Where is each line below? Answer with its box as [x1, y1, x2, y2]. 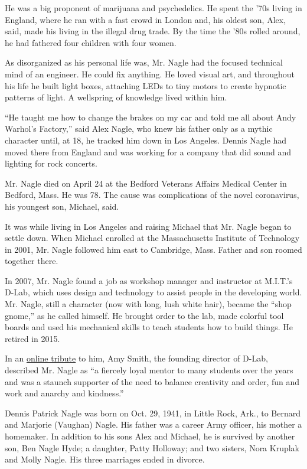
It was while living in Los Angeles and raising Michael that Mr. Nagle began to [5, 220, 292, 232]
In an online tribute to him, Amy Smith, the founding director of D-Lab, [5, 352, 268, 364]
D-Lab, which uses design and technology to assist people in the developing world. [5, 286, 302, 298]
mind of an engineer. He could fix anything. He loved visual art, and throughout [5, 67, 295, 80]
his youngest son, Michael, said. [5, 200, 119, 212]
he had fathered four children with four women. [5, 36, 177, 48]
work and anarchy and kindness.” [5, 387, 124, 399]
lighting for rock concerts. [5, 157, 97, 170]
